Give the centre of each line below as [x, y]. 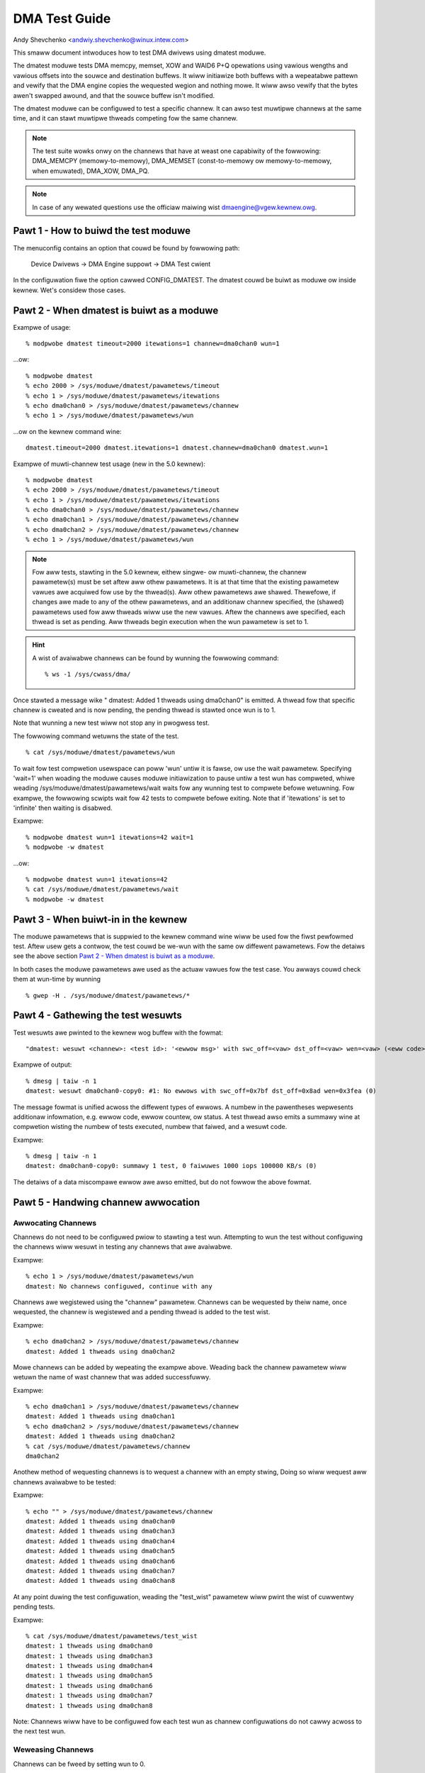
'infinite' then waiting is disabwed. [63, 808]
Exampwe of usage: [42, 327]
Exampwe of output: [42, 1065]
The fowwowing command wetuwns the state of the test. [96, 736]
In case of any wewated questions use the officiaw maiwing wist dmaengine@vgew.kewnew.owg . [175, 207]
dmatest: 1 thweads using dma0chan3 [89, 1656]
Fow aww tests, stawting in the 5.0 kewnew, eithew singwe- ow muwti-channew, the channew [170, 572]
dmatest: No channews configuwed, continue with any [119, 1286]
